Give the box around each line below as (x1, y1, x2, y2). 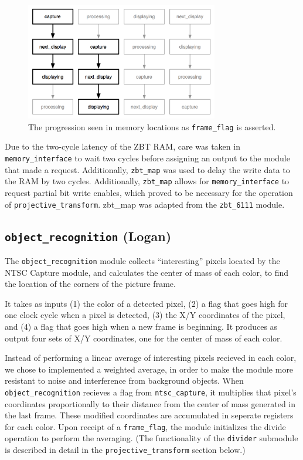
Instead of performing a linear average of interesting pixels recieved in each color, (5, 351, 297, 364)
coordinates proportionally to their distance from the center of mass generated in (5, 397, 296, 410)
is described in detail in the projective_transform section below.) (5, 444, 246, 456)
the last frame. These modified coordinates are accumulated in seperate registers (5, 409, 294, 421)
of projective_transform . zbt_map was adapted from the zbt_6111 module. (5, 198, 285, 210)
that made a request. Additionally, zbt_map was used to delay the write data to (5, 163, 290, 175)
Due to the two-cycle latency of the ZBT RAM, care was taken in (5, 140, 240, 153)
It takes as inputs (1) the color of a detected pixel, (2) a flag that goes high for (5, 297, 288, 309)
